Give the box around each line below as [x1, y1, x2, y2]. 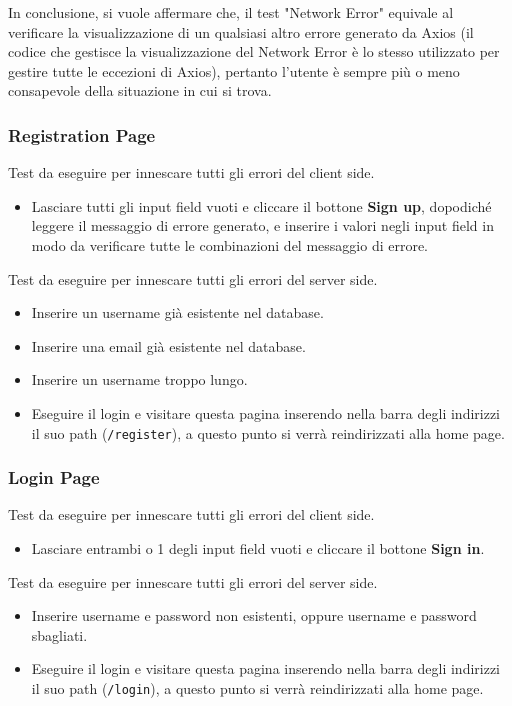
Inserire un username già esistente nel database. [31, 302, 324, 323]
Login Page [8, 465, 100, 490]
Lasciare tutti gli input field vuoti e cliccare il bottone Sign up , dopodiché [31, 195, 492, 216]
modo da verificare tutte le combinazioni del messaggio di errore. [31, 234, 429, 255]
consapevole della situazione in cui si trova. [8, 80, 272, 101]
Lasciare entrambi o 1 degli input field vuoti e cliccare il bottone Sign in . [31, 538, 485, 558]
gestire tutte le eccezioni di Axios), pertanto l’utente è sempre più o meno [8, 60, 460, 81]
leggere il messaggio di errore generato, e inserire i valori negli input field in [31, 215, 494, 236]
